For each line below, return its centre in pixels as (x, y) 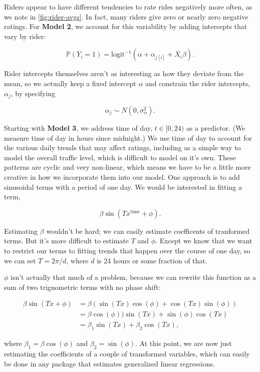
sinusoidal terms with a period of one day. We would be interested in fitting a (123, 187)
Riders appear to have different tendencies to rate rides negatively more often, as (128, 7)
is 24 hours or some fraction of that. (152, 260)
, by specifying (33, 93)
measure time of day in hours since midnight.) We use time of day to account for (128, 137)
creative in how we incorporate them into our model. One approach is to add (122, 176)
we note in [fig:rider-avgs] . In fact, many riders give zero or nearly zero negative (126, 16)
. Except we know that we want (204, 241)
